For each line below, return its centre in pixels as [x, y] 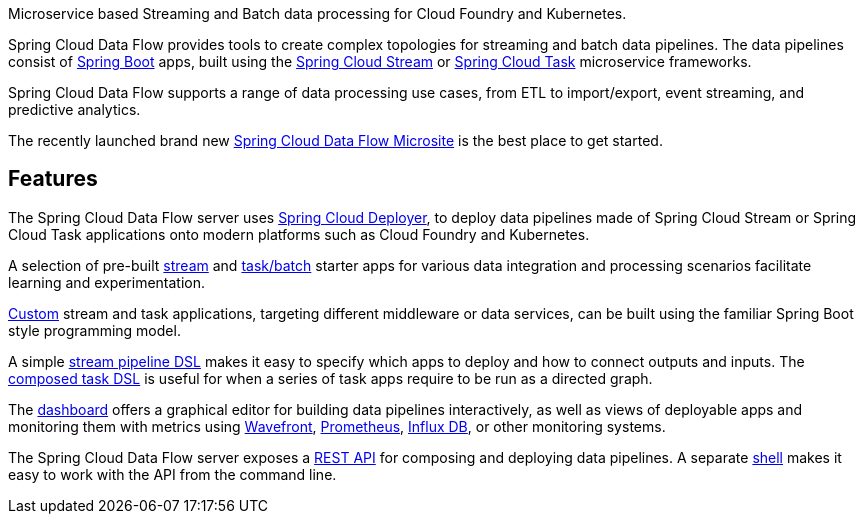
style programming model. [94, 330]
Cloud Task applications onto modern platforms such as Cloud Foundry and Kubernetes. [299, 234]
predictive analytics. [74, 109]
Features [53, 179]
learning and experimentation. [107, 282]
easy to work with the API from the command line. [172, 474]
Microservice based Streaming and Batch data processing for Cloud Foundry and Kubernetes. [317, 13]
